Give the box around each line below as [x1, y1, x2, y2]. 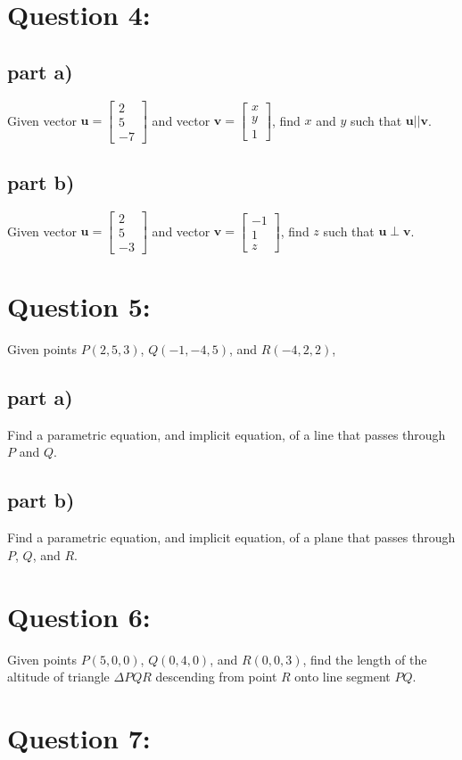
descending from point [155, 667, 277, 686]
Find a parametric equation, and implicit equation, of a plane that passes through [7, 528, 456, 547]
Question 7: [7, 719, 151, 756]
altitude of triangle [7, 667, 110, 686]
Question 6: [7, 598, 151, 634]
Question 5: [7, 288, 151, 325]
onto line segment [294, 667, 391, 686]
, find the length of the [302, 649, 427, 668]
